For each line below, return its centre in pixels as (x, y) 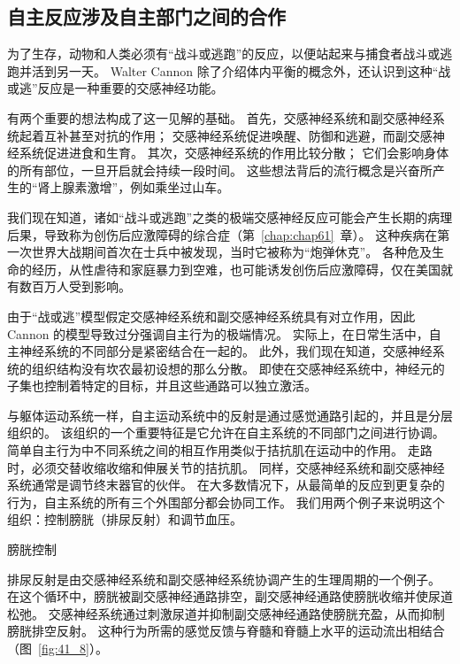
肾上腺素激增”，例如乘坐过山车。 (134, 187)
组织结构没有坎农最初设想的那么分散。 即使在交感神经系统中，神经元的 (238, 368)
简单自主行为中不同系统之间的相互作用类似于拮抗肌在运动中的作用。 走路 (220, 450)
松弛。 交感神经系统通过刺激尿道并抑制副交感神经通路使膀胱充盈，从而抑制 (226, 613)
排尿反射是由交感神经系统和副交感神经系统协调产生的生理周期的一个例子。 (224, 579)
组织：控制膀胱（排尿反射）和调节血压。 (125, 519)
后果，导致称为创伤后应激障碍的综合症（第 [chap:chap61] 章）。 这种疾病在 (222, 234)
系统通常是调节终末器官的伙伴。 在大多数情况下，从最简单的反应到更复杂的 (226, 485)
